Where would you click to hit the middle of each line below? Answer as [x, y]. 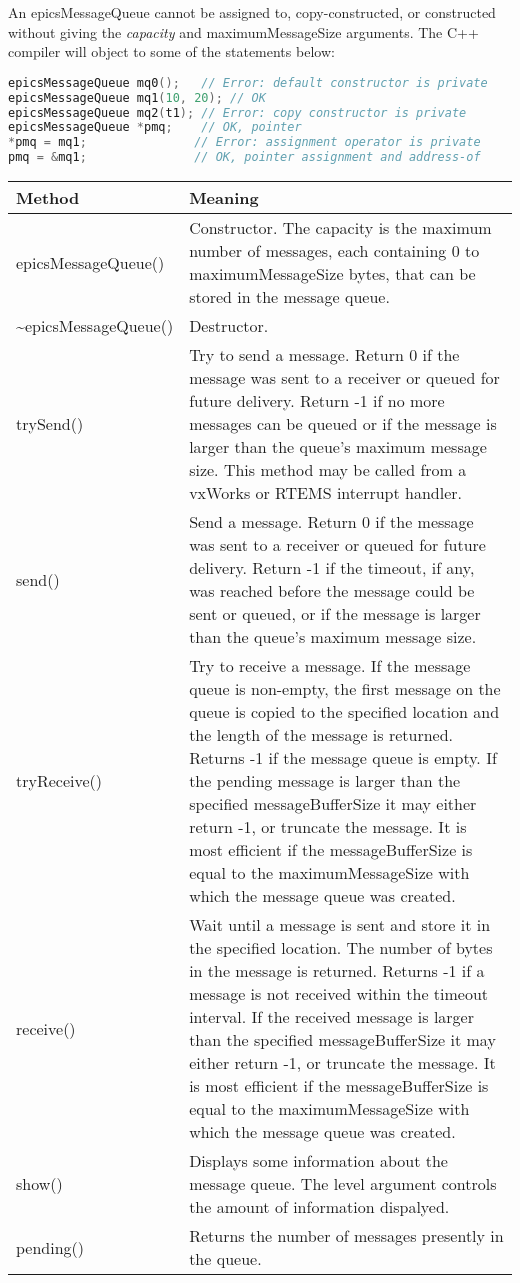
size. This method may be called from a [328, 470]
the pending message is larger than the [325, 781]
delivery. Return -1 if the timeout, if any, [332, 568]
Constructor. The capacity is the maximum [340, 228]
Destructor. [229, 326]
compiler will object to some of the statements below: [171, 51]
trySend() [50, 424]
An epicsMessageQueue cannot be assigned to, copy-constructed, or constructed [252, 12]
